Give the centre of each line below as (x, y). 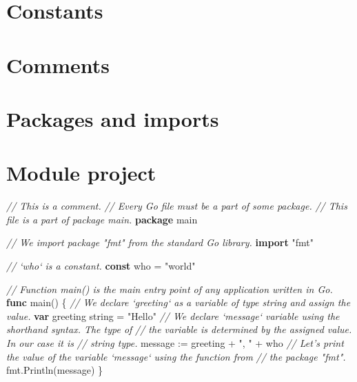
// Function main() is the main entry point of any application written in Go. (170, 289)
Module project (81, 173)
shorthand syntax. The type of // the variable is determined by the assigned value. (179, 329)
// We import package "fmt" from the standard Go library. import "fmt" (160, 242)
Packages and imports (113, 118)
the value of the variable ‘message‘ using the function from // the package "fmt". (176, 356)
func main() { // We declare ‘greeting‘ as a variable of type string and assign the (178, 302)
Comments (58, 64)
